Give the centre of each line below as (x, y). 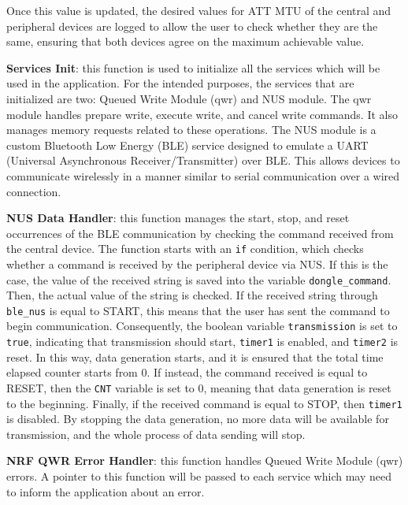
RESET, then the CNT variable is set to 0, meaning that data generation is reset (199, 387)
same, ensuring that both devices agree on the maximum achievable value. (185, 41)
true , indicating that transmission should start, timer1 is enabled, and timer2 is (202, 342)
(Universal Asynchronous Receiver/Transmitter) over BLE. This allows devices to (203, 160)
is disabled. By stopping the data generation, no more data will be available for (198, 419)
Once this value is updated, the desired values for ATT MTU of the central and (199, 10)
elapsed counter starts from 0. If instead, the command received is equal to (187, 372)
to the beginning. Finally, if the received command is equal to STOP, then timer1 (204, 403)
